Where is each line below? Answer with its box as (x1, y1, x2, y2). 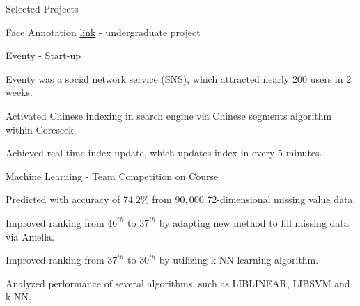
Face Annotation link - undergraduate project (6, 24, 201, 39)
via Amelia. (6, 229, 54, 243)
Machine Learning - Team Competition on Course (6, 168, 219, 183)
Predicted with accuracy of (6, 192, 120, 207)
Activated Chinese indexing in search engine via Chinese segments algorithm (6, 108, 332, 122)
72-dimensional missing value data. (207, 192, 356, 207)
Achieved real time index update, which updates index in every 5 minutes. (6, 145, 322, 160)
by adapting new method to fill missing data (159, 215, 349, 229)
